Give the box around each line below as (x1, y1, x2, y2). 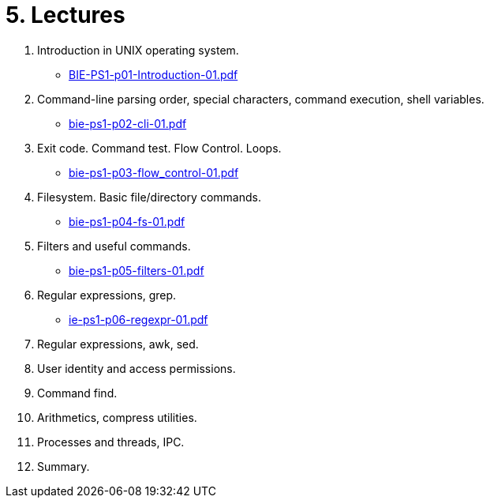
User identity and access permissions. (37, 361, 236, 375)
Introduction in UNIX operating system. (37, 43, 239, 57)
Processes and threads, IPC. (37, 434, 185, 449)
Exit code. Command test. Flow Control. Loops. (37, 141, 282, 155)
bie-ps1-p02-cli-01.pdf (69, 116, 187, 130)
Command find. (37, 386, 118, 400)
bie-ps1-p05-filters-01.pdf (69, 263, 204, 277)
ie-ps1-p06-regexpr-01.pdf (69, 312, 208, 326)
